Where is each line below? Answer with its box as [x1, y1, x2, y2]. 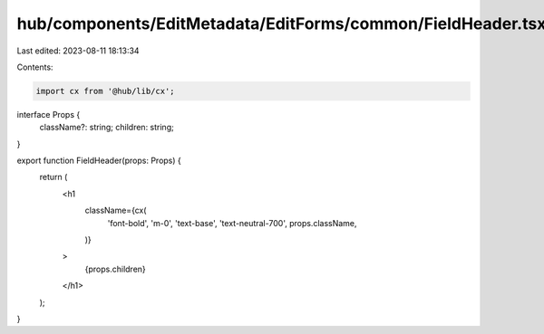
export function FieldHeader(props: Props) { [16, 155, 181, 167]
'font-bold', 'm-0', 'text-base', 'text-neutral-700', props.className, [107, 217, 357, 228]
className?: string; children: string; [39, 122, 174, 133]
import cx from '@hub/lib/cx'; [35, 86, 176, 96]
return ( [39, 172, 68, 183]
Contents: [16, 62, 53, 72]
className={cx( [84, 205, 147, 216]
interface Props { [16, 109, 81, 119]
